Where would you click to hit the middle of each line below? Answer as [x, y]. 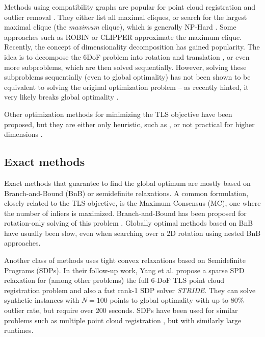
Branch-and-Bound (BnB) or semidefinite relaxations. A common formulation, [126, 193]
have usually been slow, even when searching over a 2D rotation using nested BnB [132, 233]
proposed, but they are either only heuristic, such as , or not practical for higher [129, 124]
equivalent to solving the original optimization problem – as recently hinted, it [126, 87]
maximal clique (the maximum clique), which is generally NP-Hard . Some [120, 27]
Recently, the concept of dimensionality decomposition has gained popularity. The [132, 47]
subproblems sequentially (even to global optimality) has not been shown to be [127, 77]
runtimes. [19, 330]
